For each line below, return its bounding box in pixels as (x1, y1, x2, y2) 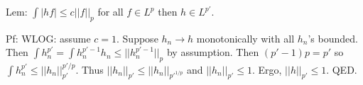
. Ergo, (251, 62, 282, 76)
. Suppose (117, 30, 158, 45)
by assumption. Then (166, 45, 259, 59)
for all (97, 4, 124, 18)
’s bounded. (308, 30, 358, 45)
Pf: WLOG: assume (6, 30, 91, 45)
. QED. (326, 62, 357, 76)
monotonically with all (196, 30, 295, 45)
